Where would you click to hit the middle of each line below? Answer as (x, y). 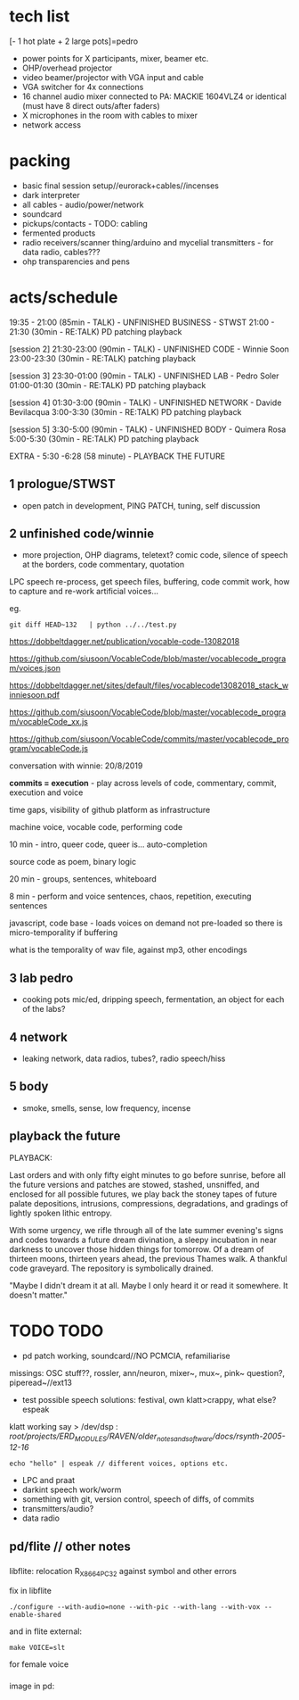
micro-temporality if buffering (64, 933)
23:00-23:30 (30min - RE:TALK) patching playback (102, 358)
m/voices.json (35, 668)
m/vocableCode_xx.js (49, 722)
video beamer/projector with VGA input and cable (113, 77)
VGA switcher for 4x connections (83, 87)
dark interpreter (51, 195)
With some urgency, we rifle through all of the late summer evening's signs (146, 1230)
